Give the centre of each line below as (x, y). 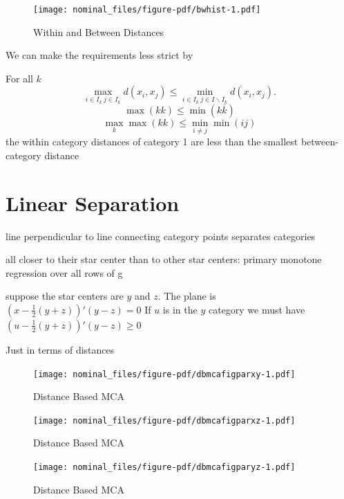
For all (19, 78)
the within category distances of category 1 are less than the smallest (152, 142)
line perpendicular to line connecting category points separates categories (161, 236)
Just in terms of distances (60, 349)
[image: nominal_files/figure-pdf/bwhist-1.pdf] (147, 10)
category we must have (257, 309)
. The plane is (187, 296)
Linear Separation (93, 202)
